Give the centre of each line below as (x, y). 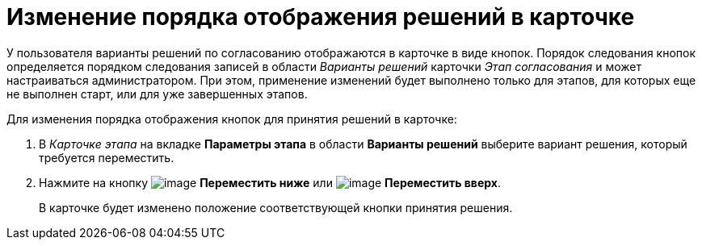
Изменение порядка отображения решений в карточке (321, 17)
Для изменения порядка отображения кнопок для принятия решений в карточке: (232, 119)
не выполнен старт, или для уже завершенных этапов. (157, 94)
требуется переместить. (107, 157)
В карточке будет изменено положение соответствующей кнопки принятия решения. (276, 207)
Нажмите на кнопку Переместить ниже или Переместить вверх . (270, 182)
